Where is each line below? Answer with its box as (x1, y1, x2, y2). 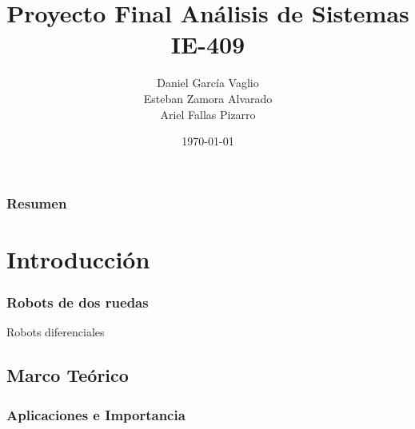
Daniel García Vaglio (157, 74, 259, 91)
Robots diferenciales (6, 324, 105, 340)
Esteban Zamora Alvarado (143, 89, 273, 106)
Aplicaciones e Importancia (6, 404, 186, 424)
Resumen (6, 193, 67, 213)
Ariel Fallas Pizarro (160, 105, 256, 122)
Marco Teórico (6, 363, 129, 387)
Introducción (6, 242, 150, 275)
